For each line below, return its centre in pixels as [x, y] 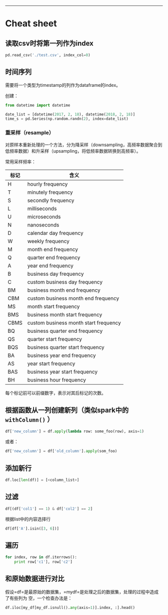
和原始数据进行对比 [35, 579]
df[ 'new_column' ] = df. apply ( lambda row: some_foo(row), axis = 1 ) [74, 432]
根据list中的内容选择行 [28, 519]
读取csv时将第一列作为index [49, 43]
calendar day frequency [55, 233]
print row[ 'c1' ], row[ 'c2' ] [43, 562]
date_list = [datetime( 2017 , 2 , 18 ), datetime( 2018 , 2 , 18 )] [70, 114]
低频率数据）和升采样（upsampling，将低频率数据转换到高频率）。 [73, 151]
